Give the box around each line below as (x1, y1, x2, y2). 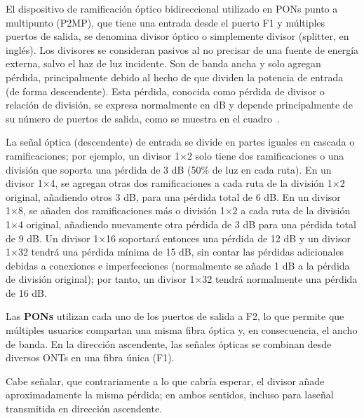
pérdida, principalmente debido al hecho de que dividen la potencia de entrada (6, 69, 344, 84)
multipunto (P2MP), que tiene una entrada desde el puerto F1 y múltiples (6, 15, 325, 29)
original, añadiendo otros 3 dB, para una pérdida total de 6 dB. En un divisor (6, 189, 341, 204)
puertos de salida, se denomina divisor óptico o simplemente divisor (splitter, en (6, 29, 349, 43)
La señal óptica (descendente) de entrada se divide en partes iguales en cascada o (6, 134, 355, 149)
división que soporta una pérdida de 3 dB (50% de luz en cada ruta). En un (6, 162, 332, 176)
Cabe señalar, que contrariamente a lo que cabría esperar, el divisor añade (6, 373, 325, 388)
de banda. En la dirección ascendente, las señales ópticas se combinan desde (6, 336, 332, 351)
